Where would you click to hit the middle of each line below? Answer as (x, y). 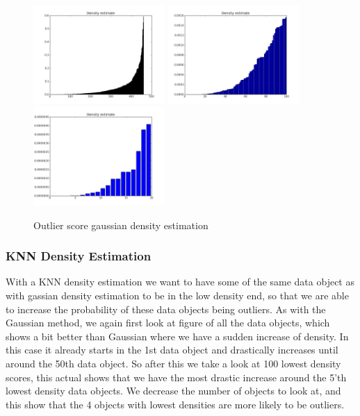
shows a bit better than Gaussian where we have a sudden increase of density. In (177, 336)
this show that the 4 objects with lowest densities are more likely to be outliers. (175, 404)
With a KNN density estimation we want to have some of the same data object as (180, 282)
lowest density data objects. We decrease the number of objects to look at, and (173, 391)
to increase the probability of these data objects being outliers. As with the (166, 309)
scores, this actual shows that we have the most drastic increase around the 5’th (176, 377)
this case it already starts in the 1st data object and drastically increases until (172, 350)
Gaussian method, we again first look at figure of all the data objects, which (168, 323)
